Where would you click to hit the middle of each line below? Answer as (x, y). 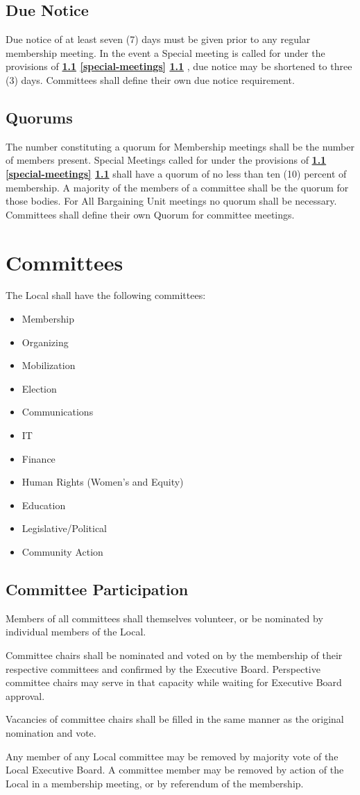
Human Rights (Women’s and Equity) (103, 482)
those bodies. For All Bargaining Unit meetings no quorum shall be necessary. (171, 201)
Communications (58, 412)
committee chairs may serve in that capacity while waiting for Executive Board (174, 682)
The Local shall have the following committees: (106, 295)
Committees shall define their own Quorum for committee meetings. (150, 214)
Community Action (62, 552)
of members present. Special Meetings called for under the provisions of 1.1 (166, 160)
